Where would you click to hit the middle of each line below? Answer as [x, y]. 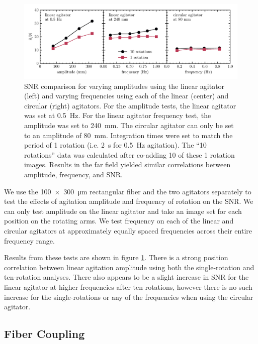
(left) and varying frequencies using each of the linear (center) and [126, 96]
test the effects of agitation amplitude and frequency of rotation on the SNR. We [129, 201]
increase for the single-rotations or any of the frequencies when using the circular [129, 297]
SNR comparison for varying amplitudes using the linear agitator [124, 86]
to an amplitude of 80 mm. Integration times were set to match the [128, 135]
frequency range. [29, 240]
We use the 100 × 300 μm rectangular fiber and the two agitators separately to [128, 191]
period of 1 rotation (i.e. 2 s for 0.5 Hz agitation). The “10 [115, 145]
